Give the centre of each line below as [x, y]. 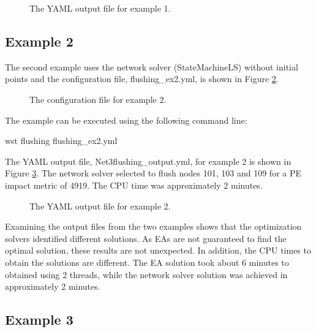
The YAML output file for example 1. [100, 8]
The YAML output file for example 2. [100, 206]
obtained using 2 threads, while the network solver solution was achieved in [146, 274]
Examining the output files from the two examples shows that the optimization [153, 226]
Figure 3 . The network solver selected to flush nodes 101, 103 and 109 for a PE [153, 173]
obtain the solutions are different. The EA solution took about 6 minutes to [147, 262]
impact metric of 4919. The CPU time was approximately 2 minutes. [134, 185]
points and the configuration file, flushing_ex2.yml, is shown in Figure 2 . [142, 79]
